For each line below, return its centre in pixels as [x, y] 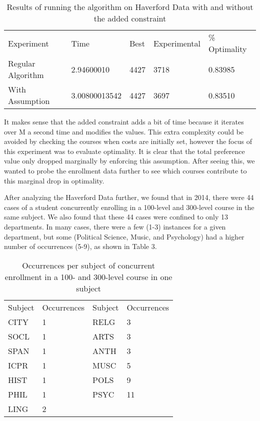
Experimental [177, 43]
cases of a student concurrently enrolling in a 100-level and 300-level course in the [129, 207]
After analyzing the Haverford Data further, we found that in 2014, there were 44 [129, 197]
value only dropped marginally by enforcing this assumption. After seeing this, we [129, 161]
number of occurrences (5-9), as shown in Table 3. [80, 246]
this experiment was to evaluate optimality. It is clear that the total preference [124, 151]
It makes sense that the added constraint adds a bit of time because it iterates [124, 121]
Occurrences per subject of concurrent [88, 265]
